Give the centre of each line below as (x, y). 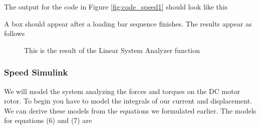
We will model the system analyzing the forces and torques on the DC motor (122, 91)
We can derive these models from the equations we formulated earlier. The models (130, 110)
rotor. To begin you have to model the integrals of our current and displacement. (128, 101)
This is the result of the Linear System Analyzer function (112, 50)
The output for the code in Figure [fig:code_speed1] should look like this (116, 6)
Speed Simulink (36, 72)
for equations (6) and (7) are (48, 120)
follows (15, 33)
